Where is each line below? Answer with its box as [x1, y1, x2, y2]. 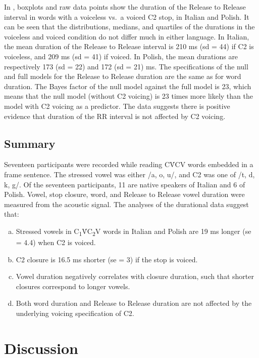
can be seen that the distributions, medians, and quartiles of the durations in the [4, 21, 255, 32]
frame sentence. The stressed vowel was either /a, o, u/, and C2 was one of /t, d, [4, 169, 255, 179]
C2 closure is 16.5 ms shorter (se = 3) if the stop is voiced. [16, 254, 198, 264]
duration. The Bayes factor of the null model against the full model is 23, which [4, 81, 251, 91]
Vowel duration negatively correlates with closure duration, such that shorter [16, 271, 254, 282]
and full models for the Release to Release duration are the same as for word [4, 71, 241, 82]
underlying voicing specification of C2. [16, 307, 134, 318]
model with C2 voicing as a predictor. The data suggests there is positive [4, 100, 230, 111]
